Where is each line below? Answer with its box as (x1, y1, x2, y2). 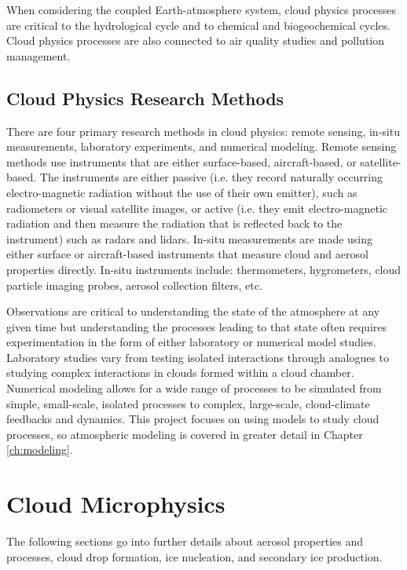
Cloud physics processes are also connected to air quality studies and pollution (6, 32, 385, 49)
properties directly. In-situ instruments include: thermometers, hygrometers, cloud (6, 261, 401, 277)
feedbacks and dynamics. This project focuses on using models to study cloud (6, 411, 379, 427)
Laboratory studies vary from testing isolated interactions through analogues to (6, 349, 390, 365)
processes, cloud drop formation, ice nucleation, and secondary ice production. (6, 548, 383, 565)
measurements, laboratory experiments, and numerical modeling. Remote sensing (6, 138, 397, 155)
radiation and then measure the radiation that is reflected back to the (6, 215, 343, 232)
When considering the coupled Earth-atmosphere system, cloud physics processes (6, 2, 397, 17)
